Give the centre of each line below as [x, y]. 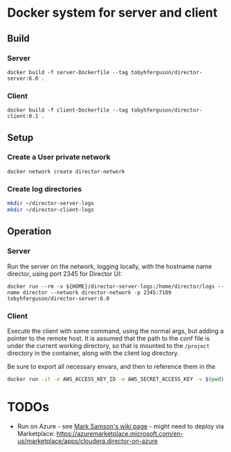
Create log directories [45, 189]
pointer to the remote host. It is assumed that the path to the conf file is [109, 338]
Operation [29, 231]
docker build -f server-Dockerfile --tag [68, 72]
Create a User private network [59, 157]
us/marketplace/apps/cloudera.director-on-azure [87, 441]
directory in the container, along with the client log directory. [93, 353]
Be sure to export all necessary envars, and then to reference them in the [111, 366]
